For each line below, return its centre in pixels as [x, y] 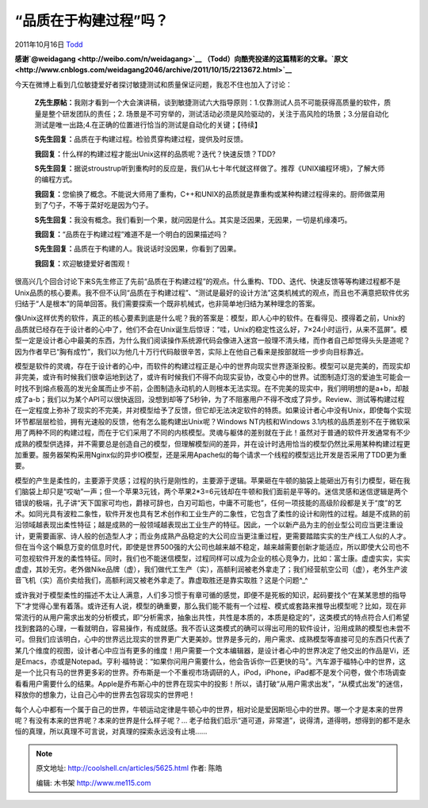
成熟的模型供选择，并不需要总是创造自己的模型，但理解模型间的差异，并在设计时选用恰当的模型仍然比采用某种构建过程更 [212, 443]
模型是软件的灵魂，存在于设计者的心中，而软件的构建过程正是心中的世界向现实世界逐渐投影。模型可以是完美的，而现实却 [212, 366]
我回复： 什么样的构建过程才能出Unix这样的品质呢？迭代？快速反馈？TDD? [155, 154]
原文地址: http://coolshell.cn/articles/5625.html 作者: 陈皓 [129, 768]
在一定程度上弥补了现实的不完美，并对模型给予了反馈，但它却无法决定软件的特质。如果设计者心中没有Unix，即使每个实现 [213, 410]
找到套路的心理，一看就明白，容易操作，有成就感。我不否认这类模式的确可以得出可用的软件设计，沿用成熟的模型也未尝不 [212, 628]
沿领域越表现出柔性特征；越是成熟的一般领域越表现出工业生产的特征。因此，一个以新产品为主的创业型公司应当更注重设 [209, 525]
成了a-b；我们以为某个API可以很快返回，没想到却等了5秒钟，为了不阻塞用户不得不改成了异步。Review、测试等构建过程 [210, 400]
